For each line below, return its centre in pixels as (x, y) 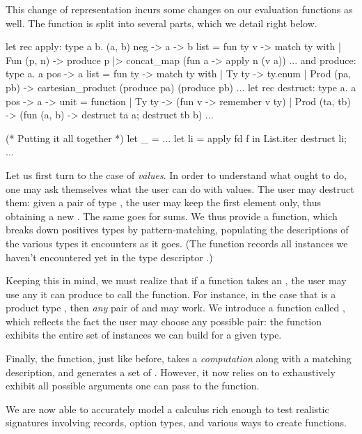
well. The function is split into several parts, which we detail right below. (162, 23)
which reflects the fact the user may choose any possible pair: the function (164, 321)
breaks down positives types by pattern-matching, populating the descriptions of (177, 230)
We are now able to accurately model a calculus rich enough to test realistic (167, 409)
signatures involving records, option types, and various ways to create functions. (176, 423)
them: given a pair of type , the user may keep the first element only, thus (163, 202)
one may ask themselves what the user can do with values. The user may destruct (180, 188)
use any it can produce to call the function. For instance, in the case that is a (171, 294)
